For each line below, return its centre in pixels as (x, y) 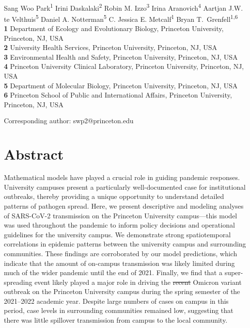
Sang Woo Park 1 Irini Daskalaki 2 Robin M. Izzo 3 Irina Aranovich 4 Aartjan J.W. (124, 7)
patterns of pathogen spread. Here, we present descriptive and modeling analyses (124, 205)
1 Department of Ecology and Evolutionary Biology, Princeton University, (114, 28)
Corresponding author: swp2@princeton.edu (69, 121)
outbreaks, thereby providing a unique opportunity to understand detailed (114, 196)
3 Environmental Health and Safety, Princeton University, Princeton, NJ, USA (121, 57)
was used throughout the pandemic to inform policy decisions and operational (119, 225)
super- (234, 272)
